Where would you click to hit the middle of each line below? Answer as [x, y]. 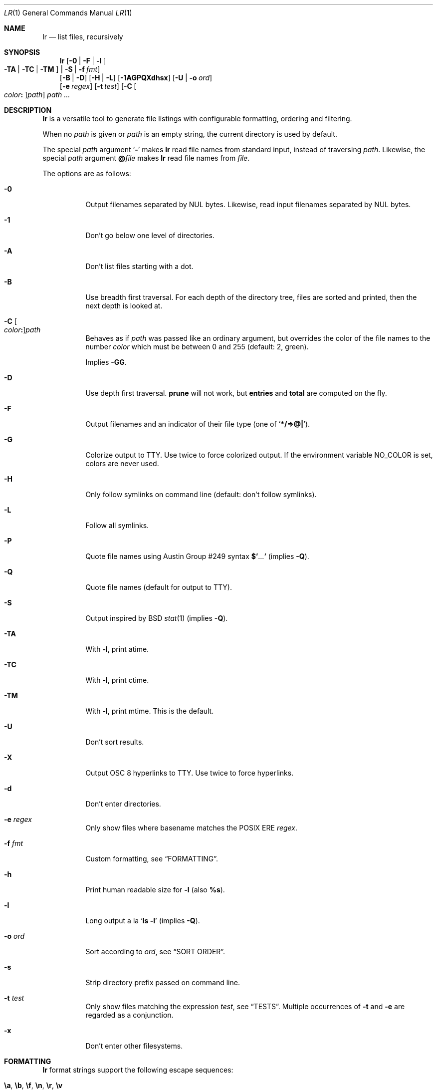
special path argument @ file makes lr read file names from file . [146, 158]
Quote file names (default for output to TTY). [159, 587]
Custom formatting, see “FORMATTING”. [152, 859]
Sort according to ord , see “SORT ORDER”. [155, 952]
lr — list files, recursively [83, 37]
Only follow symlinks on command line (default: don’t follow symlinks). [201, 494]
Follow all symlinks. [117, 525]
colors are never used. [122, 463]
